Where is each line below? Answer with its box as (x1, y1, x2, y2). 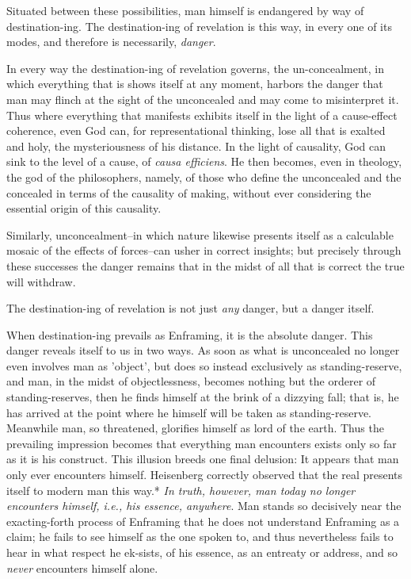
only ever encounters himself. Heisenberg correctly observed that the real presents (6, 466, 403, 483)
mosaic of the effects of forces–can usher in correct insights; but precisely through (6, 242, 401, 259)
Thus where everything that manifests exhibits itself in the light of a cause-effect (6, 106, 398, 123)
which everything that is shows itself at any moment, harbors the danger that (6, 75, 383, 92)
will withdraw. (6, 273, 76, 289)
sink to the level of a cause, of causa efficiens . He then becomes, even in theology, (6, 153, 402, 170)
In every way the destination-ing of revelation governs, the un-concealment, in (6, 59, 385, 76)
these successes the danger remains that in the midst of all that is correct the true (6, 257, 405, 274)
